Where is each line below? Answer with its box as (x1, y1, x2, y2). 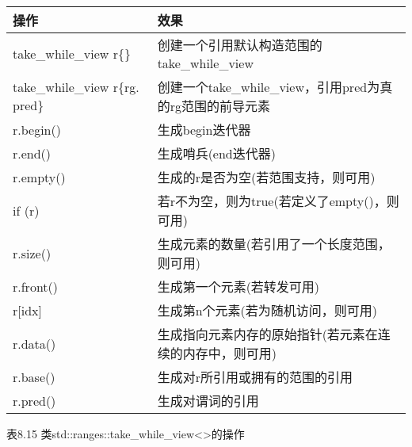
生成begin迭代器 (157, 120, 251, 139)
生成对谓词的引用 (157, 392, 259, 410)
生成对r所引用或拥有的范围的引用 (157, 368, 353, 386)
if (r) (13, 201, 40, 220)
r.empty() (13, 167, 66, 186)
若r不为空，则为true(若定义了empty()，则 (157, 192, 399, 210)
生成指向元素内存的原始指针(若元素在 (157, 325, 378, 343)
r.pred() (13, 391, 56, 410)
